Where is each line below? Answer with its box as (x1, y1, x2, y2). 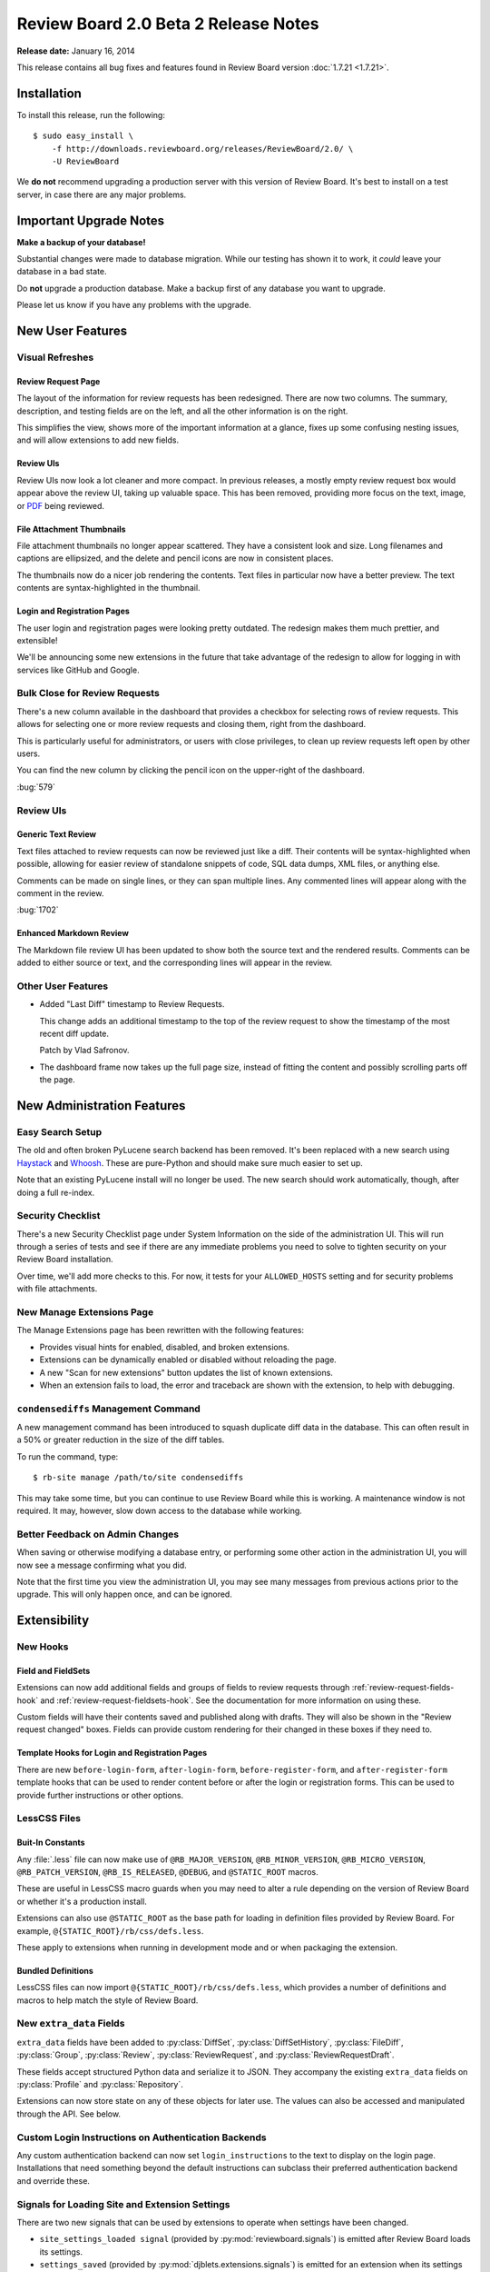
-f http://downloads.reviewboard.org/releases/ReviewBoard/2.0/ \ (51, 144, 354, 154)
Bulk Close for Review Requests (16, 687, 161, 700)
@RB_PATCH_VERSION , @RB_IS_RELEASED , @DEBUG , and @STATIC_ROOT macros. (16, 1866, 318, 1877)
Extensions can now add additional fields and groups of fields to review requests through (16, 1682, 350, 1693)
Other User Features (16, 980, 109, 992)
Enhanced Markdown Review (16, 928, 129, 939)
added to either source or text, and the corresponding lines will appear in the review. (16, 957, 333, 968)
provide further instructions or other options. (16, 1789, 184, 1800)
